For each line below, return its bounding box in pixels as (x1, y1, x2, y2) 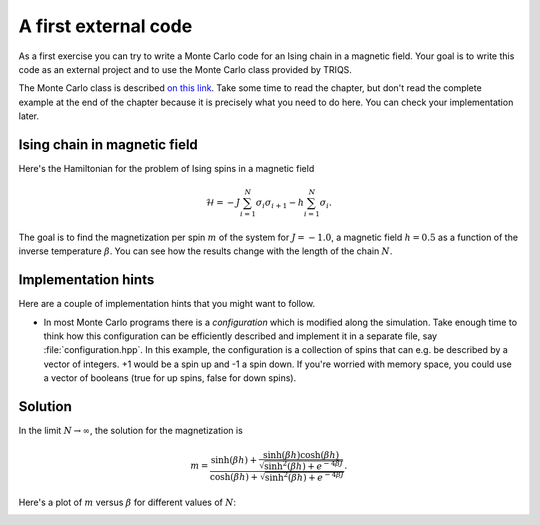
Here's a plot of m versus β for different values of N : (18, 496, 237, 508)
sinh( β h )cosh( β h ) (263, 450, 340, 461)
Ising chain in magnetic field (18, 136, 199, 153)
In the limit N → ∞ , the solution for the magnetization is (18, 425, 244, 437)
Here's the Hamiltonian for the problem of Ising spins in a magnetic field (18, 163, 315, 175)
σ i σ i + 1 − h (255, 197, 305, 210)
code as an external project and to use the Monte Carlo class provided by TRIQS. (18, 63, 352, 75)
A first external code (18, 15, 193, 37)
